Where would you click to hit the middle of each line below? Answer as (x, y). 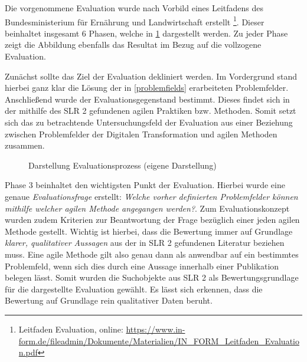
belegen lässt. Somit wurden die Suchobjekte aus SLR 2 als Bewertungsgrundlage (152, 277)
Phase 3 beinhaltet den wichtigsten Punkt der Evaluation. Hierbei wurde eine (145, 185)
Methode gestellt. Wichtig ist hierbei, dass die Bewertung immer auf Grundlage (149, 231)
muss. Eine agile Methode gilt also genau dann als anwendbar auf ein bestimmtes (152, 254)
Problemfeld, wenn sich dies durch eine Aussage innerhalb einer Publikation (142, 266)
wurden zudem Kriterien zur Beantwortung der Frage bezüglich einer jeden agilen (152, 220)
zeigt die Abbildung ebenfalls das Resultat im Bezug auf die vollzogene (133, 45)
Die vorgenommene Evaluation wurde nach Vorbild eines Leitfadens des (134, 8)
